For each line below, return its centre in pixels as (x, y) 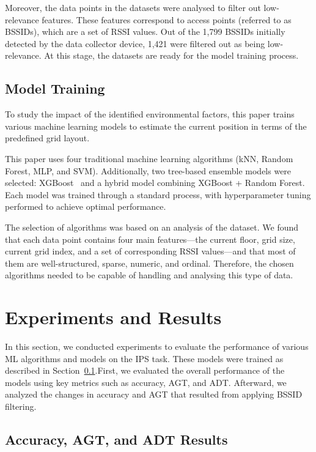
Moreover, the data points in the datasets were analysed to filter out (133, 7)
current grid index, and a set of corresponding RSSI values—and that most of (150, 251)
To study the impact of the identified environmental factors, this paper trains (150, 114)
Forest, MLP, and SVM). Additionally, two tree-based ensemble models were (148, 170)
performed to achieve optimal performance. (86, 206)
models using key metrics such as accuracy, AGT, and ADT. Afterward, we (146, 382)
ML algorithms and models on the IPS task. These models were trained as (144, 358)
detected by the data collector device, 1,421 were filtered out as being (135, 43)
